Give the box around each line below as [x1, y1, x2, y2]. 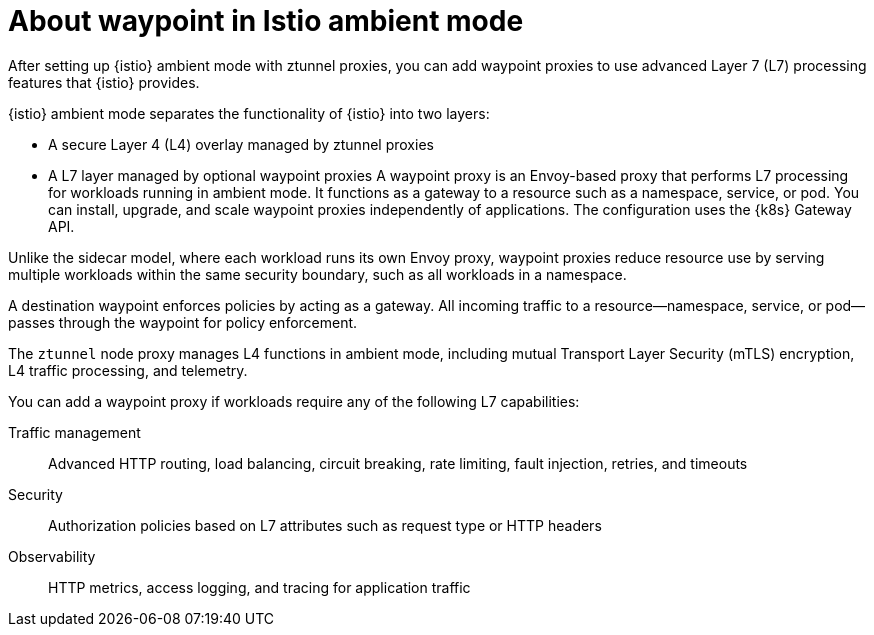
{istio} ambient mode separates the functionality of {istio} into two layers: [8, 104, 490, 122]
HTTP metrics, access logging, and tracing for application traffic [48, 578, 471, 596]
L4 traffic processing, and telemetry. [8, 361, 248, 379]
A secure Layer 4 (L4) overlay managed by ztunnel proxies [48, 135, 434, 153]
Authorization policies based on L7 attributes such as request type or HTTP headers [48, 516, 602, 534]
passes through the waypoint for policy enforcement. [8, 313, 358, 331]
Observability [8, 547, 96, 565]
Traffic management [8, 423, 141, 441]
